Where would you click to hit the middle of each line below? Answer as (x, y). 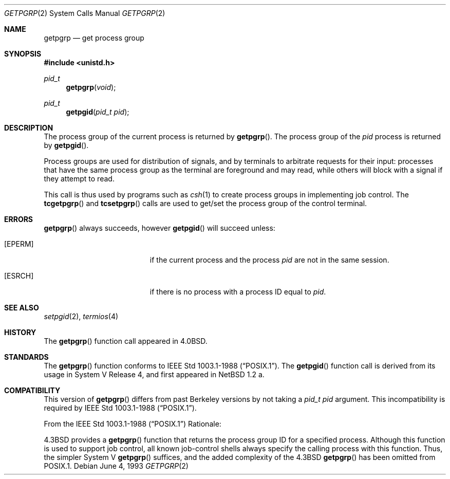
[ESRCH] (19, 276)
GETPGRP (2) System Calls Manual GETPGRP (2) (85, 13)
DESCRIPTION (29, 128)
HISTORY (20, 332)
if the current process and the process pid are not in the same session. (269, 260)
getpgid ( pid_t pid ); (98, 112)
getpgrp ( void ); (91, 87)
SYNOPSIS (23, 54)
